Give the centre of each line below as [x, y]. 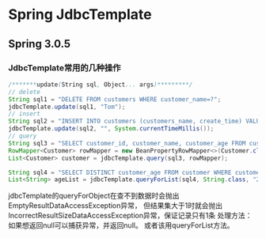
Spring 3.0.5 [40, 44]
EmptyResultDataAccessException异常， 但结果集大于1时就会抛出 [116, 206]
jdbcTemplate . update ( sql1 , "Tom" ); [67, 107]
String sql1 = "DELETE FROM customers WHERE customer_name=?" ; [115, 99]
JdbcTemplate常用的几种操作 [65, 67]
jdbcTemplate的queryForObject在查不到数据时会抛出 [94, 196]
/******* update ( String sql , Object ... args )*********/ [101, 85]
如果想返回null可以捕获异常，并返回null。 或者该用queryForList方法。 [121, 225]
